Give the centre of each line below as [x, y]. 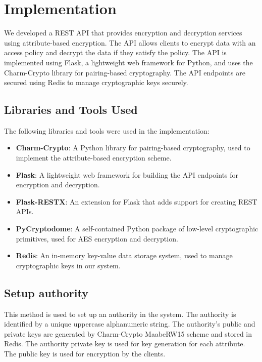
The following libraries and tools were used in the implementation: [107, 130]
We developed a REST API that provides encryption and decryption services [123, 33]
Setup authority [46, 292]
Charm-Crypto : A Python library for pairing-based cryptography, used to [133, 148]
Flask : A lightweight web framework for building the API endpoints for [127, 174]
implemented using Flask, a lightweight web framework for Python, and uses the [128, 62]
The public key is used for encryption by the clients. [85, 353]
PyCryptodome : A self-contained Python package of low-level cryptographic [137, 229]
